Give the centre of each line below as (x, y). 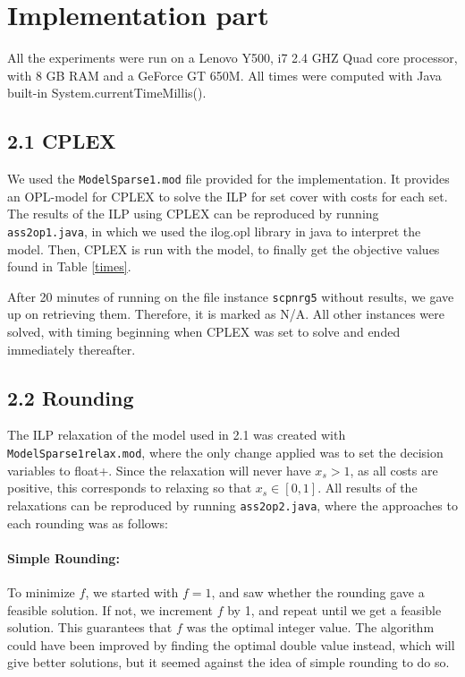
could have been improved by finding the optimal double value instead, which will (231, 644)
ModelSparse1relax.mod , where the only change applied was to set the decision (225, 453)
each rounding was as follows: (88, 523)
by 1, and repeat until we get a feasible (334, 609)
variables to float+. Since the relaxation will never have (159, 470)
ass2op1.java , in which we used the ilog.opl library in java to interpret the (214, 231)
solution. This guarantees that (90, 627)
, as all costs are (394, 470)
